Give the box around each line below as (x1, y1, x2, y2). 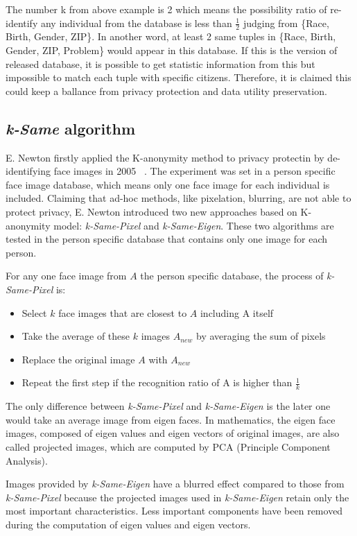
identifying (6, 164, 51, 178)
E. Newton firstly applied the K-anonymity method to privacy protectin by (6, 150, 324, 164)
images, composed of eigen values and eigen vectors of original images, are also (6, 426, 340, 440)
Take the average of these (21, 329, 130, 343)
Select (21, 305, 47, 320)
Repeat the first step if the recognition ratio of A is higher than (21, 375, 293, 390)
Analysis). (6, 453, 48, 467)
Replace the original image (21, 352, 135, 366)
